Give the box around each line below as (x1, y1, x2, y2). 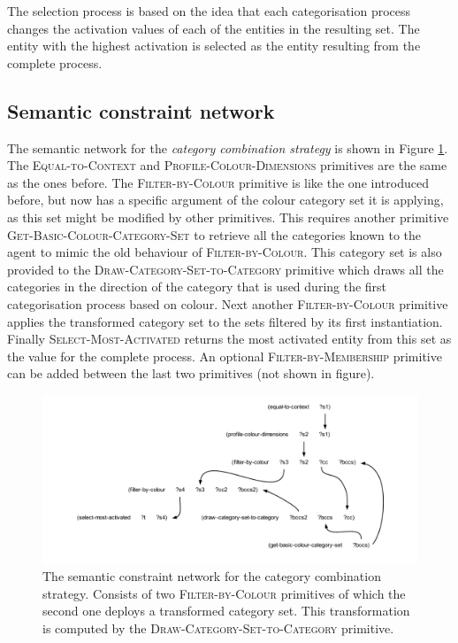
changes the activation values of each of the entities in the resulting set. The (7, 19, 420, 37)
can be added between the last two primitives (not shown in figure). (7, 364, 375, 383)
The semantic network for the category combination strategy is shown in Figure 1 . (7, 138, 448, 157)
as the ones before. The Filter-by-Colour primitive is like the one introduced (7, 173, 429, 191)
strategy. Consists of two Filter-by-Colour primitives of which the (42, 584, 406, 602)
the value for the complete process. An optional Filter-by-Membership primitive (7, 346, 442, 365)
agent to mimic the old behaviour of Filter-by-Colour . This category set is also (7, 243, 442, 261)
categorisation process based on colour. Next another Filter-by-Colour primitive (7, 294, 448, 313)
